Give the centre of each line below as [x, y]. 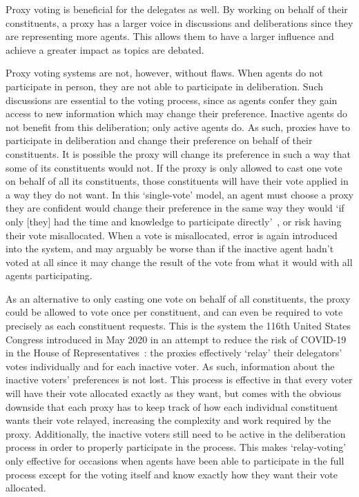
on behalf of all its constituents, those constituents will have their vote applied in [177, 181]
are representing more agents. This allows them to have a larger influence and [170, 36]
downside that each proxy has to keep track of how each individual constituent [172, 406]
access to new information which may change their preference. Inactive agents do [176, 113]
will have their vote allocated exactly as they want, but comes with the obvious [173, 393]
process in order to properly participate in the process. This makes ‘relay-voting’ [176, 447]
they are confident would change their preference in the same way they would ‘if [175, 208]
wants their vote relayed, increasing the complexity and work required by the [168, 420]
